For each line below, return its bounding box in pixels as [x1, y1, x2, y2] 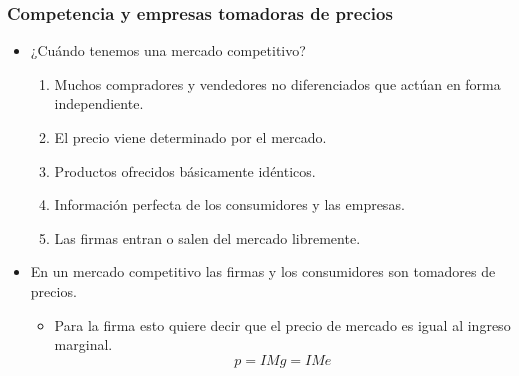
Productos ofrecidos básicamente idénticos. [54, 160, 316, 181]
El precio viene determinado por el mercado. [54, 127, 327, 147]
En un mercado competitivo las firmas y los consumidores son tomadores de [30, 261, 496, 282]
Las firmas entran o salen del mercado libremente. [54, 227, 361, 248]
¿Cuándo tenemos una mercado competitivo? [30, 40, 306, 61]
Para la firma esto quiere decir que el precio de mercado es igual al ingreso [54, 314, 511, 335]
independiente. [54, 93, 144, 114]
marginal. [54, 334, 113, 355]
